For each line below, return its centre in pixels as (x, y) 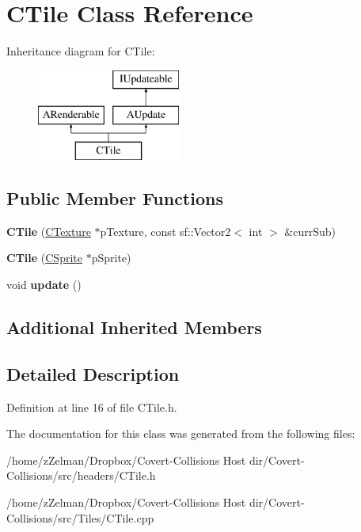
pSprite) (111, 258)
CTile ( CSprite (44, 258)
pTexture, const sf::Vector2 (165, 231)
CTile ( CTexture (49, 231)
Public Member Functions (115, 198)
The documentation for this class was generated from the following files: (181, 433)
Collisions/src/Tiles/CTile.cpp (80, 517)
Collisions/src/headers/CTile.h (81, 475)
